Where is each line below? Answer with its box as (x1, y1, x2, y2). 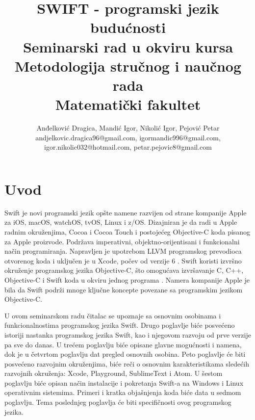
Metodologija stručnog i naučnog (14, 55, 242, 76)
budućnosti (90, 17, 166, 37)
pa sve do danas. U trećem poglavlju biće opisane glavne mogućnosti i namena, (4, 339, 242, 349)
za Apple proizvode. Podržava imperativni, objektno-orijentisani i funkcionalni (4, 236, 240, 246)
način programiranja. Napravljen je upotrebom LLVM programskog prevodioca (4, 246, 242, 256)
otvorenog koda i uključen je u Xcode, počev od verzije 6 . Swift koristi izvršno (4, 255, 242, 265)
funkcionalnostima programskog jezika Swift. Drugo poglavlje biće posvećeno (4, 320, 235, 330)
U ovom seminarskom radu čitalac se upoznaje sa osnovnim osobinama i (4, 310, 221, 320)
